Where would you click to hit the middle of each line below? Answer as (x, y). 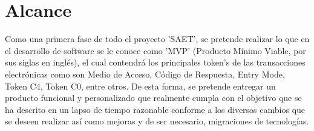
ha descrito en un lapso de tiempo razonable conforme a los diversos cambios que (155, 109)
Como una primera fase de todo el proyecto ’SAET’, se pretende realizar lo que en (157, 39)
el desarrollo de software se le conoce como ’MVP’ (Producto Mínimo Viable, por (155, 50)
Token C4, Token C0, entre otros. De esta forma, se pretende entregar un (140, 86)
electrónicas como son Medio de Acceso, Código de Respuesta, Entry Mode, (145, 74)
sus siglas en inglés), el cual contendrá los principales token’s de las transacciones (155, 62)
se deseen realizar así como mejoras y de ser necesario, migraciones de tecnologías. (157, 121)
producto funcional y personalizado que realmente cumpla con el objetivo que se (153, 98)
